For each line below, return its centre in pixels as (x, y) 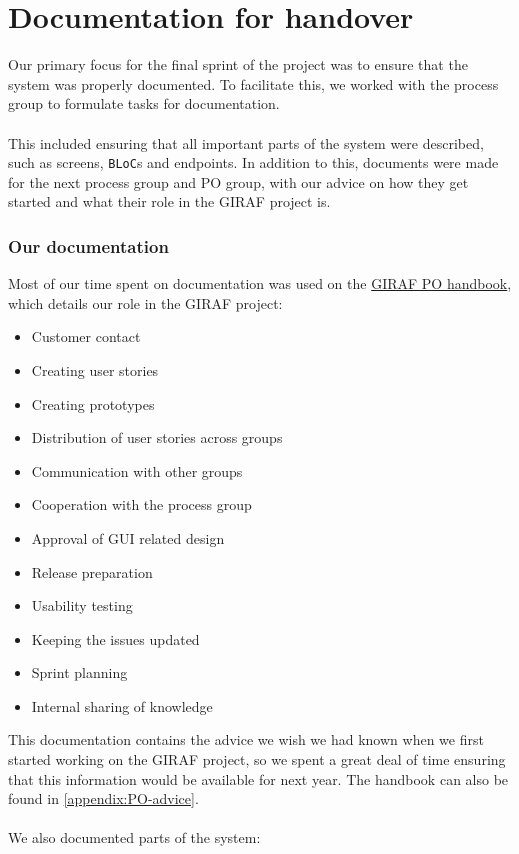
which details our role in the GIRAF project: (145, 302)
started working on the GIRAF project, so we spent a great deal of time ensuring (257, 759)
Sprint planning (79, 672)
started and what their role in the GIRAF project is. (169, 201)
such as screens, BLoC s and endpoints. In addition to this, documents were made (253, 162)
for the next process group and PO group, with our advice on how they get (238, 181)
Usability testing (82, 605)
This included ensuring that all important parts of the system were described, (246, 142)
